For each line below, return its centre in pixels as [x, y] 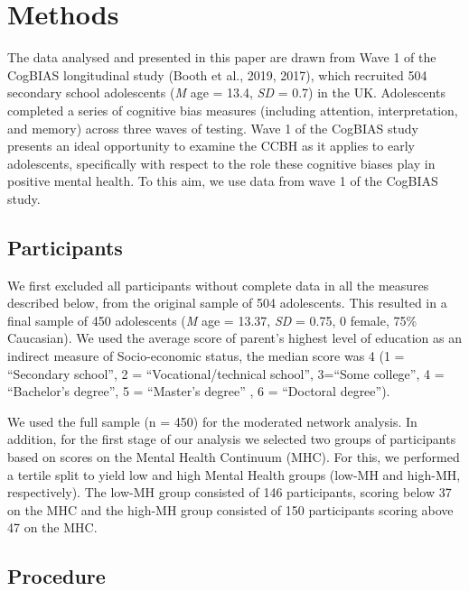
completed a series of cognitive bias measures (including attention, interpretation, [233, 110]
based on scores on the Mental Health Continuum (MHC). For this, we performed [234, 457]
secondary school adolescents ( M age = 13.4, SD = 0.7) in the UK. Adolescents [226, 92]
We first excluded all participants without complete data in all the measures [218, 285]
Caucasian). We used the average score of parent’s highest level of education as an [234, 338]
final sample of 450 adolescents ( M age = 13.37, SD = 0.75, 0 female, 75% [212, 320]
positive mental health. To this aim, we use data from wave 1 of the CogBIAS [223, 181]
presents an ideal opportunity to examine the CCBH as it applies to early [211, 146]
